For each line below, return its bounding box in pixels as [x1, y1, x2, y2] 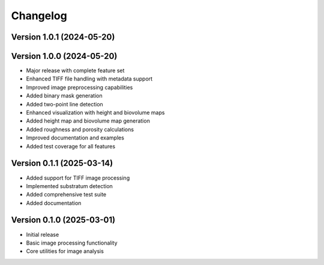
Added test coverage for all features [26, 142, 116, 150]
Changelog [11, 9, 67, 22]
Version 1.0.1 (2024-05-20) [11, 32, 115, 42]
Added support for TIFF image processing [26, 174, 130, 181]
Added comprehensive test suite [26, 191, 107, 198]
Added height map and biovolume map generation [26, 117, 150, 124]
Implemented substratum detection [26, 182, 113, 189]
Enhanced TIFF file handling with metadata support [26, 75, 153, 82]
